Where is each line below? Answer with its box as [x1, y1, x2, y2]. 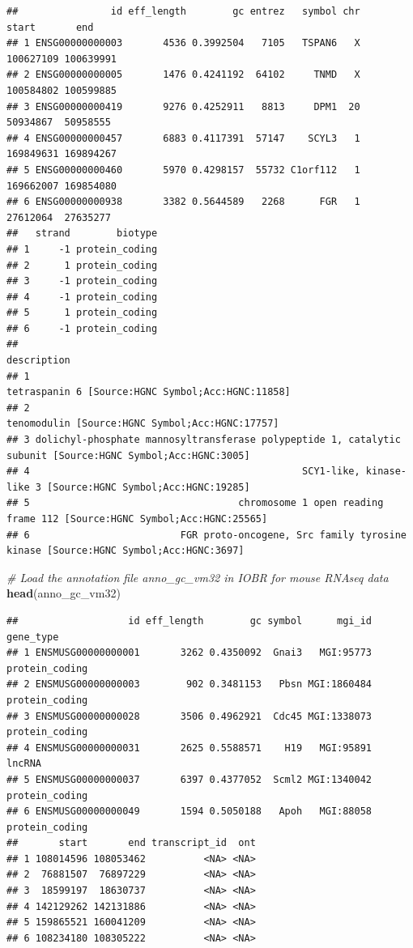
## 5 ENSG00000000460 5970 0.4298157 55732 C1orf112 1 [6, 164, 360, 176]
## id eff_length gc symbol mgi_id [6, 614, 373, 627]
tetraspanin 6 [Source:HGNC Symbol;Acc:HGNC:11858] [6, 386, 291, 398]
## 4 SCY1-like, [6, 465, 360, 478]
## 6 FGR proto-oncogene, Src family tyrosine [6, 529, 407, 541]
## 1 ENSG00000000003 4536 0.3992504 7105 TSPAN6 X [6, 37, 360, 49]
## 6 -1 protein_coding [6, 322, 158, 334]
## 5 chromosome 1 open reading [6, 497, 384, 509]
